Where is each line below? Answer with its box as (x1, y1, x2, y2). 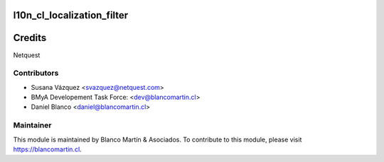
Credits (13, 32, 47, 44)
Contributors (13, 68, 59, 78)
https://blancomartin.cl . (13, 145, 82, 154)
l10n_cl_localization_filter (13, 9, 129, 21)
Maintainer (13, 120, 52, 130)
